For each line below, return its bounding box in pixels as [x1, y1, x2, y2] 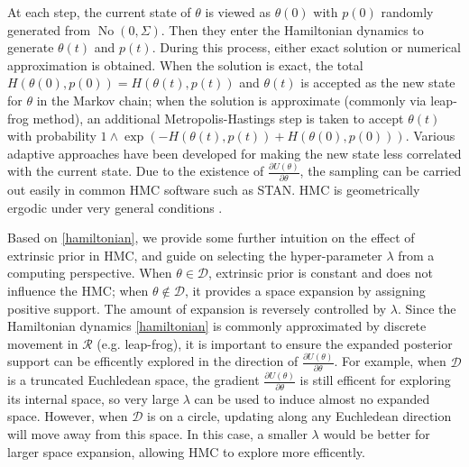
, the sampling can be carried [299, 161, 462, 180]
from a [398, 245, 435, 264]
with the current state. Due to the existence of [7, 161, 264, 180]
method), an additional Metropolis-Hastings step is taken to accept [32, 108, 404, 127]
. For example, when [334, 352, 446, 371]
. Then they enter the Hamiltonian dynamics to [161, 20, 424, 39]
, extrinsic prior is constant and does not [208, 263, 433, 282]
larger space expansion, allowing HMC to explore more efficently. [7, 442, 365, 461]
